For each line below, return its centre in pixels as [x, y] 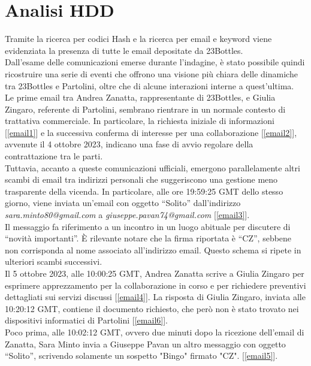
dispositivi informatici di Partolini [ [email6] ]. [86, 320]
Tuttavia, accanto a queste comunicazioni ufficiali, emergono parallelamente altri [153, 167]
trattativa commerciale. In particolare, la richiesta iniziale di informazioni [140, 121]
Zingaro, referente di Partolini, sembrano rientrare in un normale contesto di [145, 109]
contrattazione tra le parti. [54, 156]
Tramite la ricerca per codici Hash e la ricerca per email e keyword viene [138, 39]
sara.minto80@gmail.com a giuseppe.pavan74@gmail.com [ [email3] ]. [127, 215]
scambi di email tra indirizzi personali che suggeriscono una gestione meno [141, 179]
